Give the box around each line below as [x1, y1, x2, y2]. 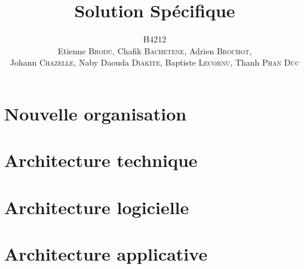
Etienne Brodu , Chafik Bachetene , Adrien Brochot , [57, 44, 252, 57]
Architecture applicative [4, 242, 208, 266]
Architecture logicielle [4, 194, 189, 219]
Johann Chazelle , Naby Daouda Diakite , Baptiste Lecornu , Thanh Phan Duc [10, 56, 300, 69]
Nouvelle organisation [4, 101, 187, 125]
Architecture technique [4, 148, 198, 172]
